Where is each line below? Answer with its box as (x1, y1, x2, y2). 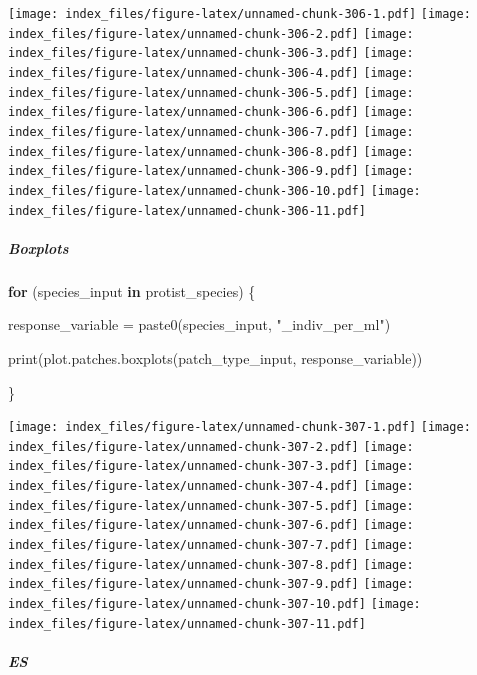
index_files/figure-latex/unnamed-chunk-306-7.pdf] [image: (8, 124, 414, 139)
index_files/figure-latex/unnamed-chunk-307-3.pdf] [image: (8, 459, 414, 474)
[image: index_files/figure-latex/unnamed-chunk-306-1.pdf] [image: (8, 7, 471, 21)
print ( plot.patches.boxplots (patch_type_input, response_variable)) (8, 347, 423, 368)
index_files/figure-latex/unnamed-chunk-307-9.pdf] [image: (8, 577, 414, 592)
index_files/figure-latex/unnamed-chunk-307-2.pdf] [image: (8, 439, 414, 454)
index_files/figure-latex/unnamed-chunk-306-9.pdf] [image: (8, 164, 414, 179)
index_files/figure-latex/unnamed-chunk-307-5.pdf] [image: (8, 498, 414, 513)
